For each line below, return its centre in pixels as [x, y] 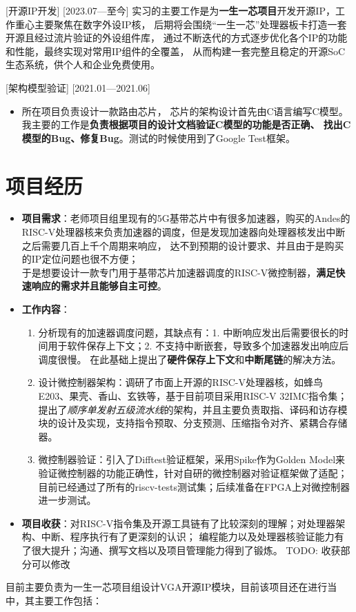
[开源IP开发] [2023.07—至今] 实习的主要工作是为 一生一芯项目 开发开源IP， [170, 10]
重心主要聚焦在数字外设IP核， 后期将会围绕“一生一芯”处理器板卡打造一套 [181, 24]
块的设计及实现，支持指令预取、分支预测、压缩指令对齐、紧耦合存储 [193, 423]
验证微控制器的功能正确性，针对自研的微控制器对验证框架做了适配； [193, 472]
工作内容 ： [46, 309]
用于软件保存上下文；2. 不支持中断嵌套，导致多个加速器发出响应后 [198, 346]
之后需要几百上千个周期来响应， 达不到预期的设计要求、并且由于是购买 [183, 245]
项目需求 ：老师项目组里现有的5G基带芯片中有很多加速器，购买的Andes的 [186, 218]
